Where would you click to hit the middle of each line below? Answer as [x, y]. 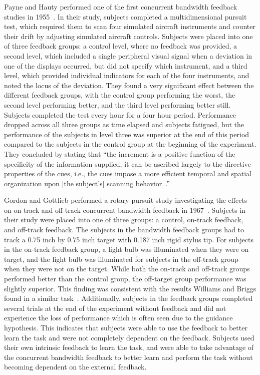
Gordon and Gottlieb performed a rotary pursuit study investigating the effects [126, 200]
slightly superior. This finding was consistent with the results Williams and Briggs [130, 288]
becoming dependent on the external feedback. [75, 367]
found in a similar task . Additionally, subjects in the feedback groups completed [128, 298]
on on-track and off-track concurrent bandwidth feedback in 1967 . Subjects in [125, 210]
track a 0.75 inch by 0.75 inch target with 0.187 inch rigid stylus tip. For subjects [129, 239]
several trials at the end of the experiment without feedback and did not [115, 308]
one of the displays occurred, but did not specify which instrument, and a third [126, 65]
